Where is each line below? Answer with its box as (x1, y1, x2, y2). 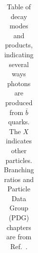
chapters (6, 222, 31, 232)
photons (7, 78, 31, 88)
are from (6, 231, 32, 242)
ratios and (4, 174, 34, 184)
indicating (4, 49, 34, 59)
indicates (6, 136, 32, 146)
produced (5, 97, 33, 107)
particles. (5, 155, 32, 165)
